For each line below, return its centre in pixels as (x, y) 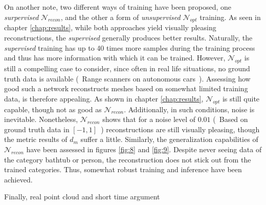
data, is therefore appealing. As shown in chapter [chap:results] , (104, 98)
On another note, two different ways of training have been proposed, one (118, 7)
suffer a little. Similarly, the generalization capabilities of (169, 139)
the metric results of (36, 139)
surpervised (21, 17)
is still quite (241, 98)
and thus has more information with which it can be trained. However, (115, 58)
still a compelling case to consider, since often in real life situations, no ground (127, 68)
